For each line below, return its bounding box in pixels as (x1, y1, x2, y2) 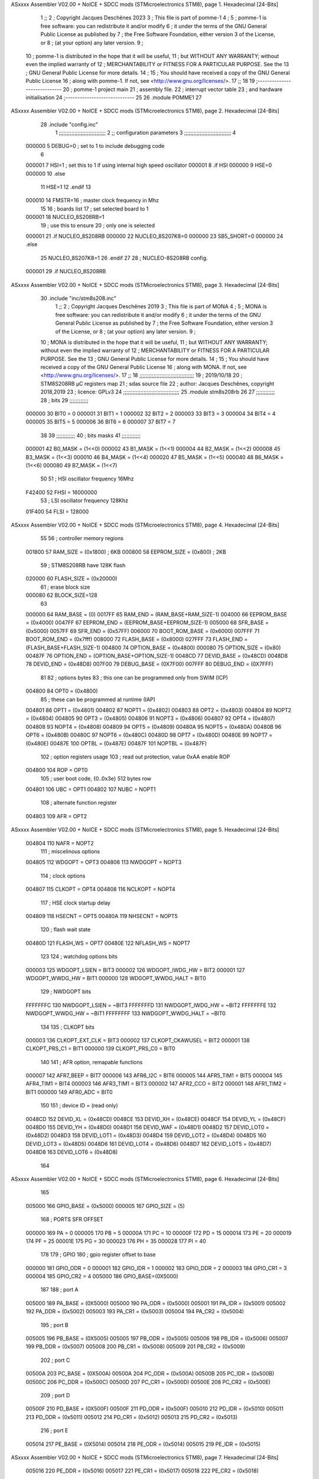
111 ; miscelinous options (40, 848, 100, 855)
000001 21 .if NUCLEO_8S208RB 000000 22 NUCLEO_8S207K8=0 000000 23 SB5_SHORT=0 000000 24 (25, 232, 284, 240)
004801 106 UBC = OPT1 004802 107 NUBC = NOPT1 (25, 786, 156, 793)
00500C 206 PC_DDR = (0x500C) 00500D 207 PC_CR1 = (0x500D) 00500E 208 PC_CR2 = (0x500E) (25, 1378, 271, 1386)
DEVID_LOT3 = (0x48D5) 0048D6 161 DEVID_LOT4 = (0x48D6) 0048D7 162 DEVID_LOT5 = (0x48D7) (25, 1140, 272, 1147)
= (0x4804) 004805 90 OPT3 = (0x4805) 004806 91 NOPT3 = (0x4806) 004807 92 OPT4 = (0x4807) (25, 715, 275, 722)
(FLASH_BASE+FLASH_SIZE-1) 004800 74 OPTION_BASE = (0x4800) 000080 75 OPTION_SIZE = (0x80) (25, 644, 281, 651)
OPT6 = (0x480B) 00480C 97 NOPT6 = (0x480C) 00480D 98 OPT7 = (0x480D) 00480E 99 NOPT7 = (25, 731, 273, 739)
